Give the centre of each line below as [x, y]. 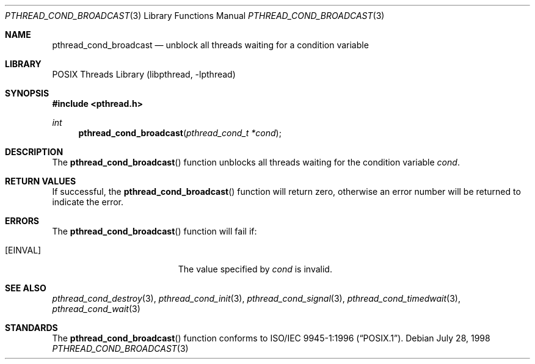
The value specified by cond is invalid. [255, 269]
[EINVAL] [23, 250]
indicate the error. [88, 202]
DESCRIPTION [34, 152]
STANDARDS [31, 328]
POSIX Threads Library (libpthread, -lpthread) [144, 74]
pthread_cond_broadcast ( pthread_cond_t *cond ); [180, 133]
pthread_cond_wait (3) [96, 309]
